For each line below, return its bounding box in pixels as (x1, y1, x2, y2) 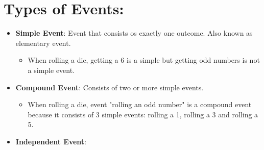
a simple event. (28, 64, 75, 75)
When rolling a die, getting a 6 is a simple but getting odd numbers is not (28, 55, 260, 65)
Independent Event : (15, 136, 87, 146)
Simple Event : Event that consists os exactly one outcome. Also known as (15, 28, 253, 38)
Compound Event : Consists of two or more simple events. (15, 82, 204, 92)
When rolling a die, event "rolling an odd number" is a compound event (28, 99, 252, 110)
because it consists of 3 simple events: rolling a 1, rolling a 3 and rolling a (28, 109, 258, 119)
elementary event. (15, 37, 71, 48)
